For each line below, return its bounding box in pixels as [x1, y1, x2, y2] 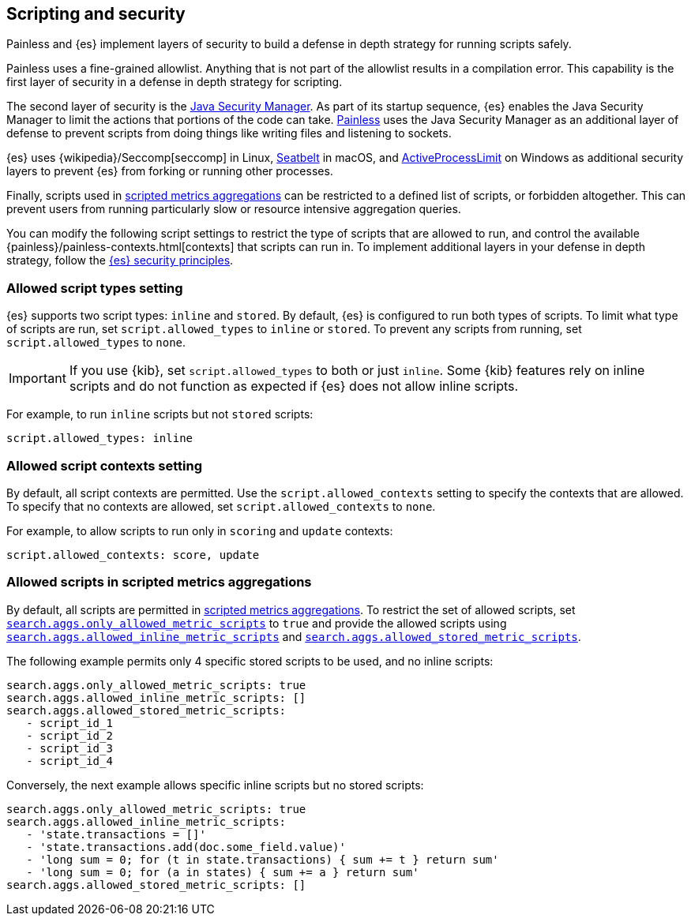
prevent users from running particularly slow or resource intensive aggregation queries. [6, 202, 461, 216]
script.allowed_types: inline [6, 432, 193, 445]
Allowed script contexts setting [6, 457, 203, 474]
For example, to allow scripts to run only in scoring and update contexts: [6, 523, 393, 538]
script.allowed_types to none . [6, 335, 186, 350]
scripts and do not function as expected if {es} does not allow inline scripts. [69, 378, 519, 395]
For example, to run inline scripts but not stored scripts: [6, 407, 314, 422]
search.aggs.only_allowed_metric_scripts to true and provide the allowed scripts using [6, 616, 507, 630]
